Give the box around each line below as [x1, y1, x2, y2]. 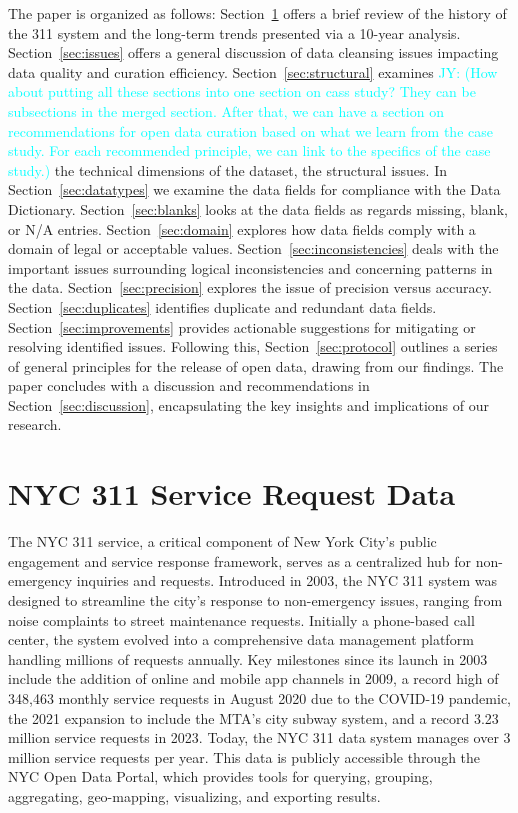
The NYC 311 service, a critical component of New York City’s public [8, 531, 437, 552]
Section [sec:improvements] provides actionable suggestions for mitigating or [8, 316, 476, 337]
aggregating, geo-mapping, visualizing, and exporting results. [8, 785, 381, 806]
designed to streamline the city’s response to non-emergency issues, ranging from [8, 589, 503, 610]
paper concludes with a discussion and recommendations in [8, 375, 370, 396]
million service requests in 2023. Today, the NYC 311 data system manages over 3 [8, 727, 511, 748]
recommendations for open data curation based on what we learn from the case [8, 120, 493, 141]
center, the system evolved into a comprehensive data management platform [8, 629, 474, 650]
